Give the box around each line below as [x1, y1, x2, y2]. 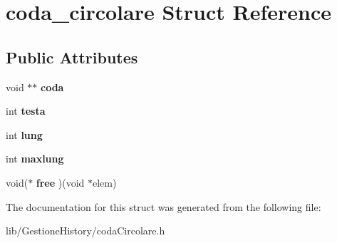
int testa [6, 103, 46, 118]
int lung [6, 127, 43, 142]
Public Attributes [6, 46, 138, 68]
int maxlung [6, 151, 64, 166]
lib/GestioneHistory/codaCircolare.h [6, 223, 165, 238]
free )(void [36, 175, 85, 190]
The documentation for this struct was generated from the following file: [6, 199, 321, 214]
